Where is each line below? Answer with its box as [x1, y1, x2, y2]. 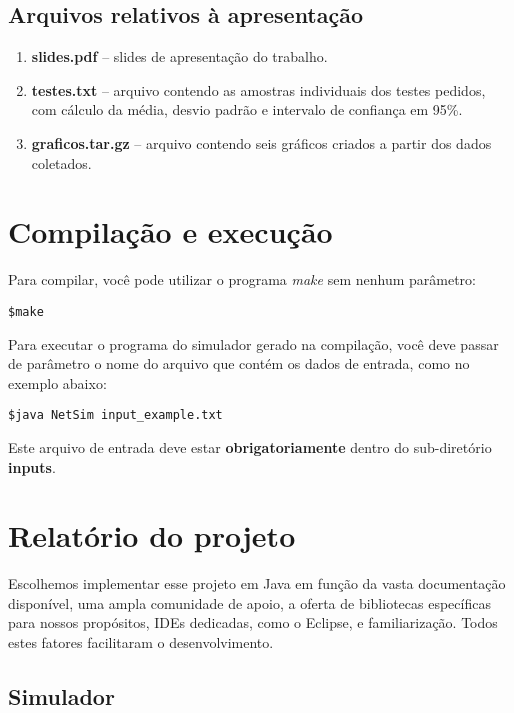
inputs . [8, 456, 56, 477]
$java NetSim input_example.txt [8, 408, 223, 423]
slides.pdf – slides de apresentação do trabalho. [31, 46, 328, 67]
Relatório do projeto [8, 515, 296, 556]
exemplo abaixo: [8, 372, 107, 393]
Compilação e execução [8, 211, 333, 252]
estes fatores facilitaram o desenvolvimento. [8, 632, 274, 653]
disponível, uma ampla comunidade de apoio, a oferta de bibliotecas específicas [8, 592, 491, 613]
